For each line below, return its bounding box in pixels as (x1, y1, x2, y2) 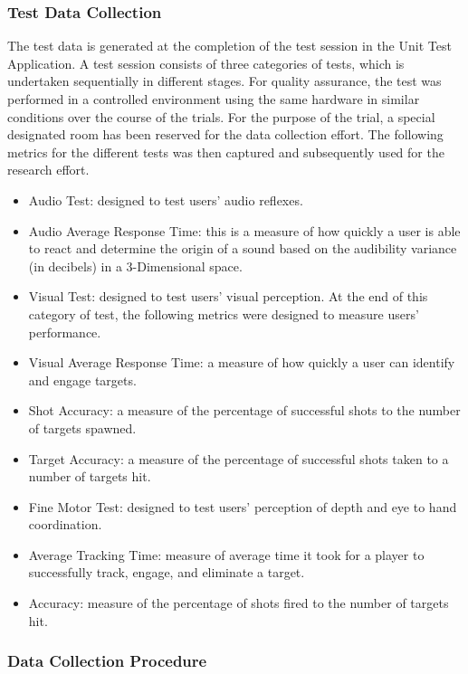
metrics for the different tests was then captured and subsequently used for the (7, 142, 444, 161)
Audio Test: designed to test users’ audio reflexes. (28, 190, 303, 209)
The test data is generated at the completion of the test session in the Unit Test (7, 36, 452, 55)
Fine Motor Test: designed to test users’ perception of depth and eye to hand (28, 497, 457, 516)
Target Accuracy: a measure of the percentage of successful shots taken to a (28, 449, 449, 468)
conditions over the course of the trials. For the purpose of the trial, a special (7, 107, 435, 126)
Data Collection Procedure (7, 650, 207, 672)
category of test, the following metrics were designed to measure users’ (28, 304, 419, 323)
